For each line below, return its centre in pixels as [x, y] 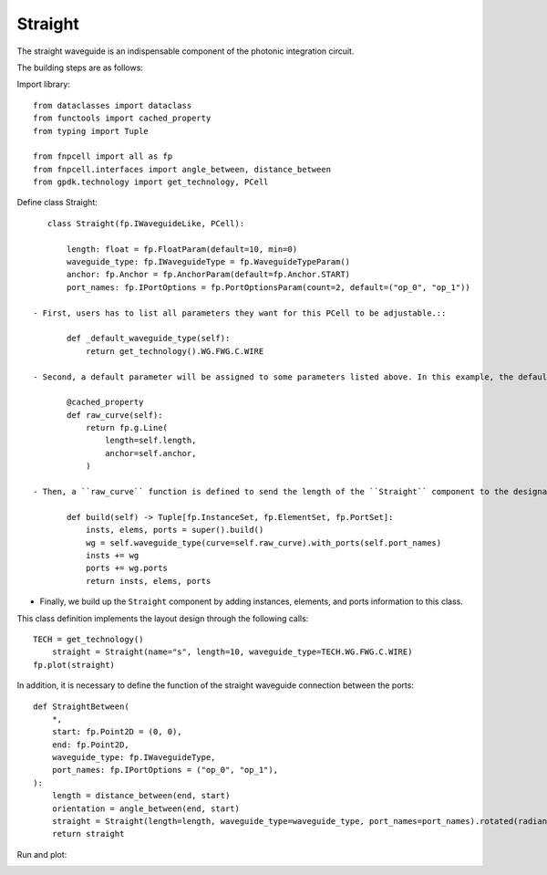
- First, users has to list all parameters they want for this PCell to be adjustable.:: [240, 313]
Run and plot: [42, 854]
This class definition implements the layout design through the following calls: [163, 618]
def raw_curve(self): [115, 415]
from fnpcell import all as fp [103, 156]
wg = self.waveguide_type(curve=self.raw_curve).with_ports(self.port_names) [263, 542]
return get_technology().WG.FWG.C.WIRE [175, 351]
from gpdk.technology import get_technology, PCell [151, 182]
